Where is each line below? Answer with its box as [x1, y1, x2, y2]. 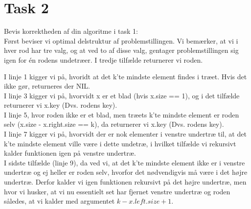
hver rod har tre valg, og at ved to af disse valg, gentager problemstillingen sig [4, 45, 239, 55]
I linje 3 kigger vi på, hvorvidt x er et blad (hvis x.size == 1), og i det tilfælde [4, 90, 240, 100]
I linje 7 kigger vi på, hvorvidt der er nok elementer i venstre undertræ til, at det [4, 129, 247, 139]
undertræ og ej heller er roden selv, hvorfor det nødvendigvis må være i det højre [4, 167, 248, 177]
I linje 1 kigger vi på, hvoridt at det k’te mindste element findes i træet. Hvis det [4, 71, 247, 81]
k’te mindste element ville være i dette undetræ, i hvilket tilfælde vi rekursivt [4, 138, 236, 148]
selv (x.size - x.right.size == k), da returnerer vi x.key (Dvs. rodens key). [4, 119, 224, 129]
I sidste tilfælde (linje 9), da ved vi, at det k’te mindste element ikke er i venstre [4, 157, 245, 167]
